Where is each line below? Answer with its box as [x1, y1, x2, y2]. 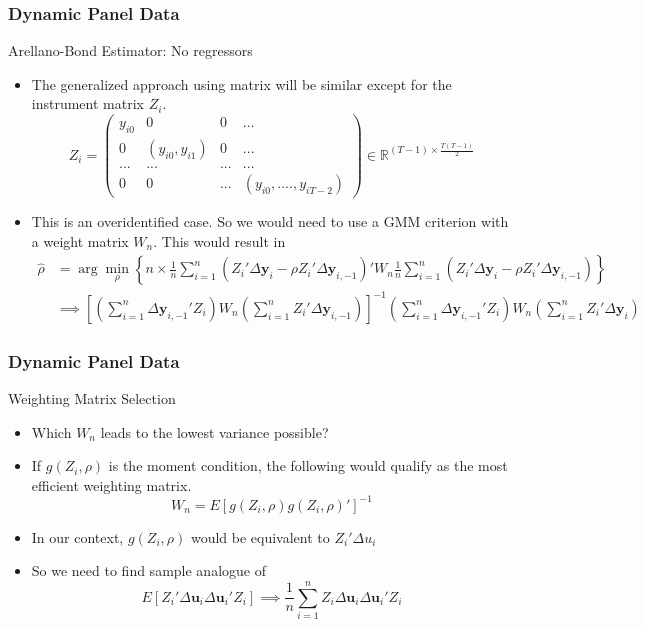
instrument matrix [31, 93, 144, 114]
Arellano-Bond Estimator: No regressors [8, 40, 253, 61]
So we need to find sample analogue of [31, 560, 266, 581]
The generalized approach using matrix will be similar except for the [31, 73, 452, 94]
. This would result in [153, 230, 286, 251]
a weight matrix [31, 230, 129, 251]
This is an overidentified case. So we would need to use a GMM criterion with [31, 211, 509, 231]
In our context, [31, 526, 124, 547]
